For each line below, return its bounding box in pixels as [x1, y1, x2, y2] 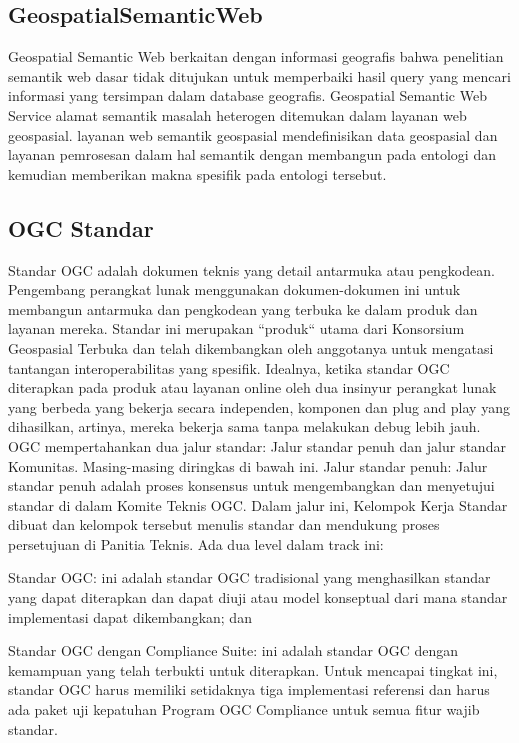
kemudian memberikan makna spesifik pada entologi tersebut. [8, 163, 387, 184]
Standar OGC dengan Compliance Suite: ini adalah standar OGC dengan [8, 640, 458, 661]
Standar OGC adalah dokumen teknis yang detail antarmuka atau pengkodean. [8, 259, 495, 280]
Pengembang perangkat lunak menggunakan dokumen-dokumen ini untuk [8, 279, 461, 300]
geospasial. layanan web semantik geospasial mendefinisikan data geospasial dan [8, 124, 498, 145]
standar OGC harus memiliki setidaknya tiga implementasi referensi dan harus [8, 679, 490, 700]
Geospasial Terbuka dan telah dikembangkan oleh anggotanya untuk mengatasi [8, 337, 494, 358]
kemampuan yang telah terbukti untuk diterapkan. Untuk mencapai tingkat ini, [8, 659, 498, 680]
